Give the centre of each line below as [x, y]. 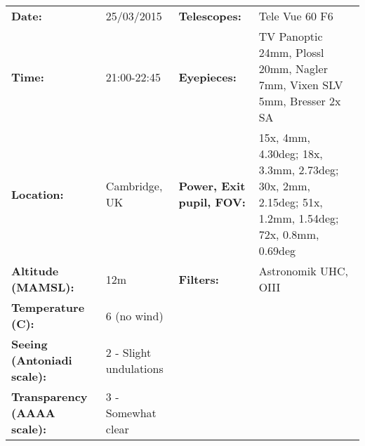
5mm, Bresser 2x [300, 101]
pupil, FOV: [212, 202]
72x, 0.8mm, [289, 234]
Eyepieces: [207, 77]
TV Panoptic [291, 36]
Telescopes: [210, 16]
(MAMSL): [43, 287]
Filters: [199, 279]
